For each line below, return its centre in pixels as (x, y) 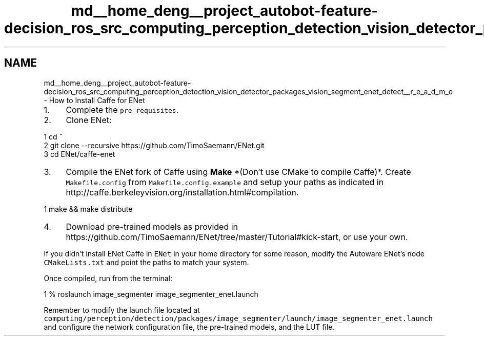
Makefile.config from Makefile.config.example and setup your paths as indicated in (225, 182)
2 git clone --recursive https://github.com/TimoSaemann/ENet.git (154, 145)
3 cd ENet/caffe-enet (79, 154)
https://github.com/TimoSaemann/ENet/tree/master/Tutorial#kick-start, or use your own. (237, 237)
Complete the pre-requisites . (122, 109)
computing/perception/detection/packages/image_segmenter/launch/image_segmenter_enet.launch (238, 318)
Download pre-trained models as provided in (152, 226)
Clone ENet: (89, 120)
